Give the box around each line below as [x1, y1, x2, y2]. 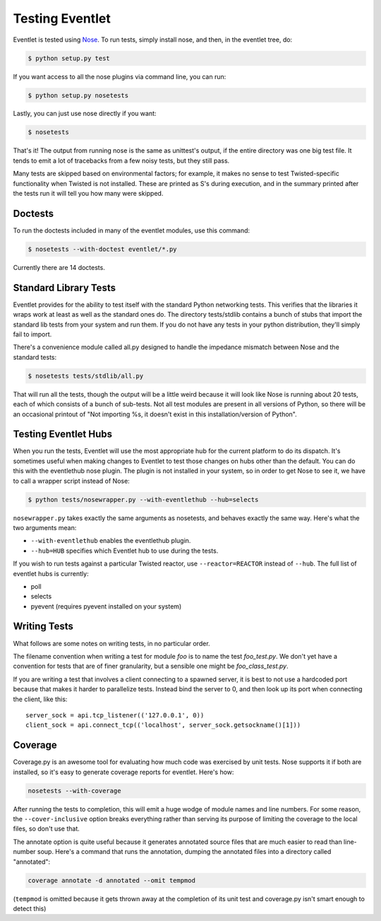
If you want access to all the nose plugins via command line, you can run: [13, 72, 226, 81]
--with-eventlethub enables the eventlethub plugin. [30, 536, 191, 545]
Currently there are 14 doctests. [13, 263, 105, 271]
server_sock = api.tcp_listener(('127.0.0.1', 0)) [25, 711, 205, 719]
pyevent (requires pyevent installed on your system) [30, 602, 182, 611]
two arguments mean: [13, 523, 77, 532]
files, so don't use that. [13, 824, 80, 833]
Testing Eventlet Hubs [13, 428, 113, 440]
